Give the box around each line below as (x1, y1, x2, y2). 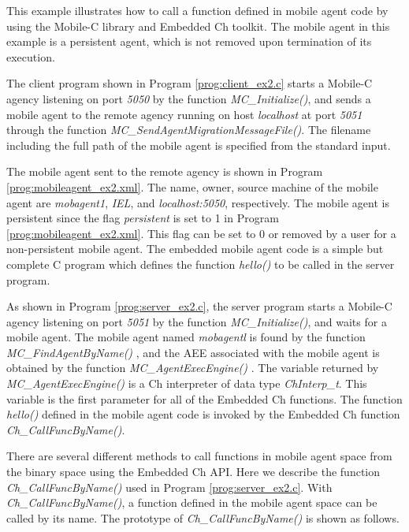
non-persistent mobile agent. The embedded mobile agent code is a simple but (6, 240, 384, 257)
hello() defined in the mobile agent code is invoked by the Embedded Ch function (6, 406, 400, 422)
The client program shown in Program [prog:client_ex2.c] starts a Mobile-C (6, 75, 373, 91)
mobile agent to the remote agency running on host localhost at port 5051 (6, 106, 363, 122)
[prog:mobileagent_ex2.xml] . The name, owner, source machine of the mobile (6, 178, 378, 195)
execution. (6, 48, 55, 65)
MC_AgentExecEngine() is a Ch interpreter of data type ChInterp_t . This (6, 375, 367, 392)
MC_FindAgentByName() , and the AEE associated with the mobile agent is (6, 344, 380, 360)
